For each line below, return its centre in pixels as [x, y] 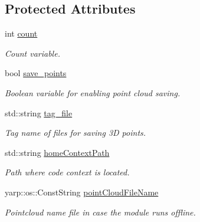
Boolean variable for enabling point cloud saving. [93, 92]
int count [21, 33]
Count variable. [32, 53]
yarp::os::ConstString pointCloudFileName [82, 192]
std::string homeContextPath [57, 152]
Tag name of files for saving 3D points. [76, 133]
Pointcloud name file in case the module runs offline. [100, 212]
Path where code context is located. [67, 172]
